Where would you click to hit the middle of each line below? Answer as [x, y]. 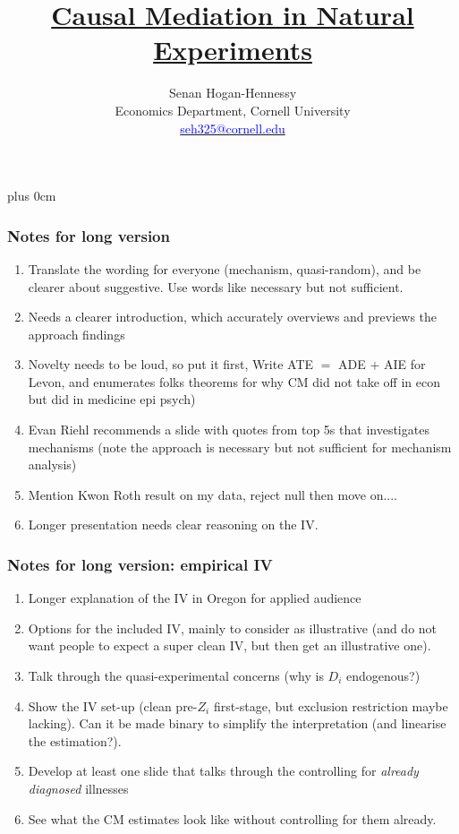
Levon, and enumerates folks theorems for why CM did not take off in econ [234, 381]
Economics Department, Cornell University [233, 110]
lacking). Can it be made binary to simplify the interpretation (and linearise [237, 723]
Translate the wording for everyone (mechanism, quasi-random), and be [225, 268]
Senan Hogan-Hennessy [233, 93]
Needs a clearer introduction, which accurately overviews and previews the [233, 317]
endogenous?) [383, 676]
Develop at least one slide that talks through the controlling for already [223, 771]
